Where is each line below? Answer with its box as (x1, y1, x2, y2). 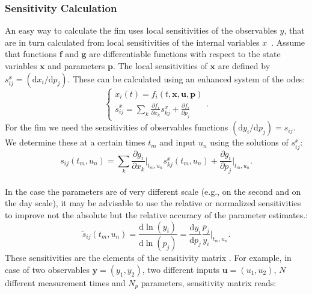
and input (159, 136, 196, 149)
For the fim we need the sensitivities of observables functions (5, 121, 228, 133)
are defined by (218, 60, 271, 72)
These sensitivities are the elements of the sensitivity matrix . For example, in (5, 251, 292, 264)
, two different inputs (142, 263, 220, 275)
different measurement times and (5, 277, 126, 289)
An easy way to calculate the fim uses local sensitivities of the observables (5, 24, 277, 37)
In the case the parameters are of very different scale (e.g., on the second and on (5, 185, 301, 197)
